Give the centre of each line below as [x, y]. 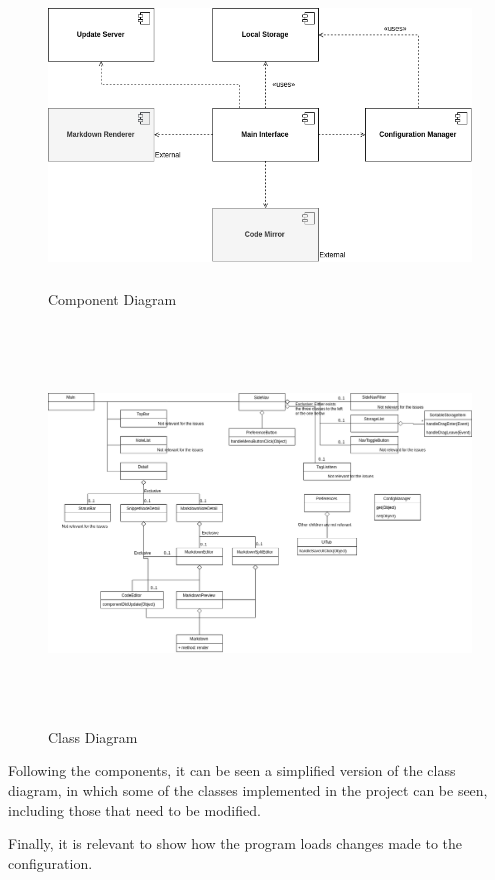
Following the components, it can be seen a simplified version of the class [232, 770]
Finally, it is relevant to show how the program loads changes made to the [235, 843]
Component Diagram [112, 298]
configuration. [50, 862]
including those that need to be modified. [134, 809]
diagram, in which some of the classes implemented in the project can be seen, [248, 789]
